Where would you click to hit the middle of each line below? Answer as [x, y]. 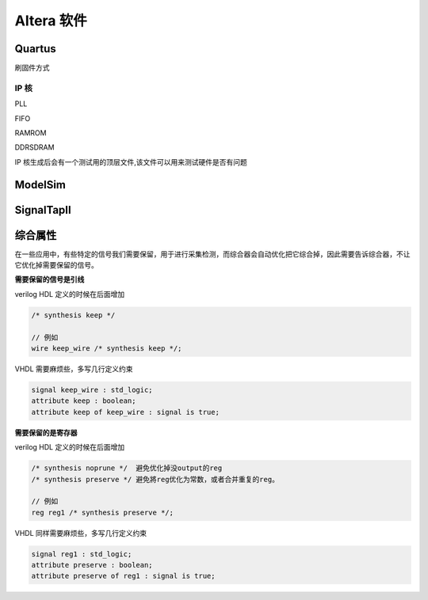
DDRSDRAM [34, 147]
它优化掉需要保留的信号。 [56, 265]
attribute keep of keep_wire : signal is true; [125, 412]
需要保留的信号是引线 [50, 279]
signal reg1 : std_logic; [82, 554]
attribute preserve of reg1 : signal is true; [123, 576]
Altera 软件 [51, 21]
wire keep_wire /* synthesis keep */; [107, 349]
